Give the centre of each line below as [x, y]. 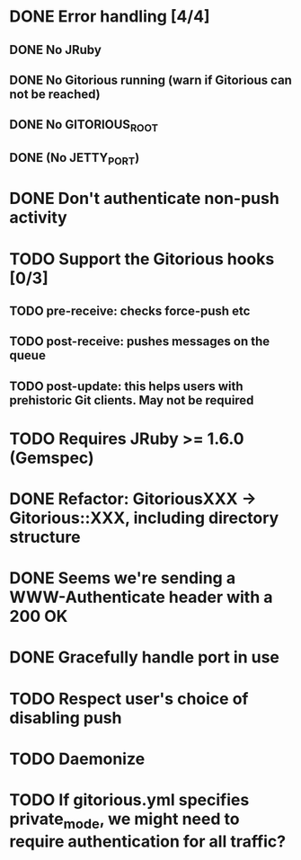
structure [45, 537]
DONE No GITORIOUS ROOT [84, 126]
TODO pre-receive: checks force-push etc [130, 310]
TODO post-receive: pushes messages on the [140, 342]
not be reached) [55, 94]
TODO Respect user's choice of [129, 699]
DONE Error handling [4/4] [110, 17]
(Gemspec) [52, 458]
